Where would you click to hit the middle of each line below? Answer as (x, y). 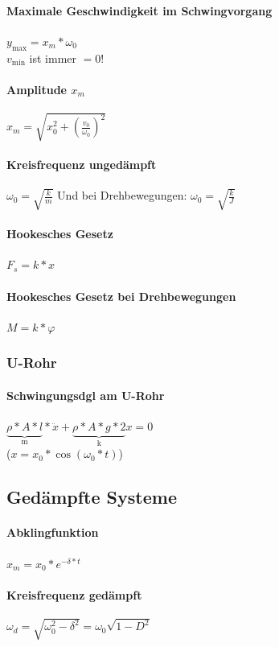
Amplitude (37, 89)
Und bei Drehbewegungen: (122, 195)
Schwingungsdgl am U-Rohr (86, 395)
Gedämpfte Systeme (92, 497)
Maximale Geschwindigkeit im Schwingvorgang (139, 10)
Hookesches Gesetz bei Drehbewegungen (121, 296)
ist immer (53, 58)
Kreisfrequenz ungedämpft (82, 165)
